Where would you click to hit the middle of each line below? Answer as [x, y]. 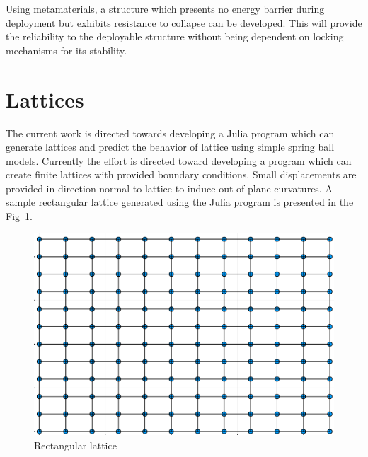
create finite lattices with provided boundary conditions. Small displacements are [181, 174]
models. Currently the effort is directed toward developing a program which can [179, 160]
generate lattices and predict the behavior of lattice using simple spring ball [170, 147]
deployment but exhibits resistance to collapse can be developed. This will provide [184, 22]
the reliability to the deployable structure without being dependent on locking [175, 36]
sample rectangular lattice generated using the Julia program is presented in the [180, 202]
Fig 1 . [19, 216]
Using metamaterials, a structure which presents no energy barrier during [165, 8]
